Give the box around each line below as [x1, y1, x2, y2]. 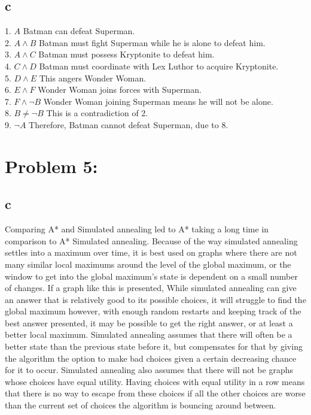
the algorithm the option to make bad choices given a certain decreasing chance [5, 352, 297, 364]
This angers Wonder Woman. [39, 71, 147, 84]
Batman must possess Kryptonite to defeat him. [38, 48, 215, 60]
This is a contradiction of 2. [46, 107, 148, 119]
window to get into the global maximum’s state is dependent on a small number [5, 269, 298, 282]
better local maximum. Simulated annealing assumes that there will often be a [5, 328, 292, 341]
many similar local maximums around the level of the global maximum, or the [5, 258, 291, 270]
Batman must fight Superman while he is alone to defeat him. [38, 36, 266, 49]
